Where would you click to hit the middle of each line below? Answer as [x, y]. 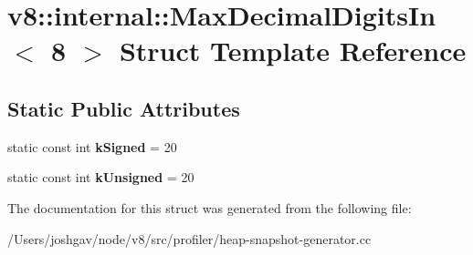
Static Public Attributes [124, 108]
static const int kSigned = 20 [92, 146]
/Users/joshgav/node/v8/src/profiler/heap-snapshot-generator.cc [189, 238]
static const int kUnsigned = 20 [101, 177]
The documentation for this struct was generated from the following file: [210, 207]
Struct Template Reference [293, 51]
